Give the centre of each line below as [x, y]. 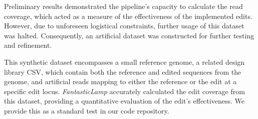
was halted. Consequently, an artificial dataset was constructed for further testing [129, 35]
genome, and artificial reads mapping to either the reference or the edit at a [120, 81]
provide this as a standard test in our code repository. [87, 110]
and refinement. [28, 45]
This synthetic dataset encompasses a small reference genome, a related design [124, 61]
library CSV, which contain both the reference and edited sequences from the [123, 71]
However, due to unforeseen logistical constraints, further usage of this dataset [124, 26]
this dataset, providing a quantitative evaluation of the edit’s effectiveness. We [124, 101]
